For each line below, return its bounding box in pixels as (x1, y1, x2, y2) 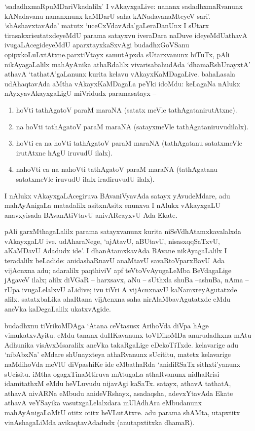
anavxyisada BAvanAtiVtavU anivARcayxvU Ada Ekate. (4, 209, 178, 220)
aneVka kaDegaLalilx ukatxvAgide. (4, 304, 111, 314)
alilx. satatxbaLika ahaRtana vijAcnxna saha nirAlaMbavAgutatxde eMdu (4, 294, 230, 304)
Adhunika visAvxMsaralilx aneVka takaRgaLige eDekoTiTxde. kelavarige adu (4, 339, 239, 350)
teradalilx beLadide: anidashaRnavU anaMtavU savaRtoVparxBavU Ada (4, 255, 225, 266)
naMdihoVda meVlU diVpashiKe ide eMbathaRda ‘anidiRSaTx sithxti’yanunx (4, 359, 241, 369)
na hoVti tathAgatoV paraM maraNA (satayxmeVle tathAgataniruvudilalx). (16, 121, 249, 131)
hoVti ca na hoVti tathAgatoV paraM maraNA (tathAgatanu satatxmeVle (16, 138, 243, 148)
